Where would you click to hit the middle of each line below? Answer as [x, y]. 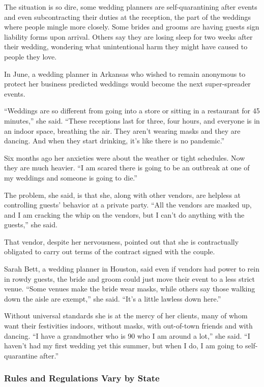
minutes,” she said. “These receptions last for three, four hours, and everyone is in [132, 120]
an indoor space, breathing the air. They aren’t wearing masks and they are [122, 130]
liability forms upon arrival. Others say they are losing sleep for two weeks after [128, 36]
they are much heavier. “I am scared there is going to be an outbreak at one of [127, 168]
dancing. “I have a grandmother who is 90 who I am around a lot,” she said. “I [127, 335]
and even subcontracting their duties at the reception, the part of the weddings [127, 17]
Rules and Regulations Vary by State [82, 378]
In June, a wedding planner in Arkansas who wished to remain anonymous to [125, 73]
